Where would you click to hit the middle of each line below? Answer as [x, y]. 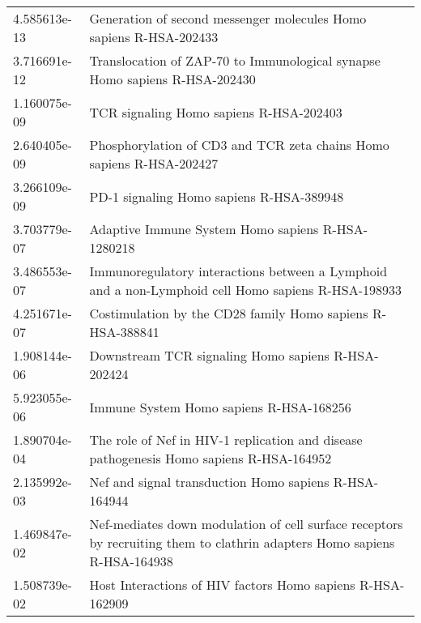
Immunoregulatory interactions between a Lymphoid [238, 271]
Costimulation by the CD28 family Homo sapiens [229, 313]
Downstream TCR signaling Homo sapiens [209, 355]
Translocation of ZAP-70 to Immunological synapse [235, 60]
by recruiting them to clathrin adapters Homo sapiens [242, 542]
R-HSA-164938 [131, 561]
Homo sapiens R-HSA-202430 [172, 79]
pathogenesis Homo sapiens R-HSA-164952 [210, 458]
